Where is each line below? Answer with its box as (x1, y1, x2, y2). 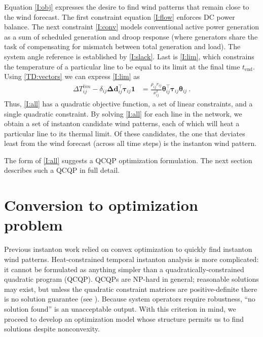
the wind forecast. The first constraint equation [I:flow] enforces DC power (4, 11, 235, 22)
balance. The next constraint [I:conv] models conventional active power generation (4, 21, 259, 32)
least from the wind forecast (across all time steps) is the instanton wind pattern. (4, 138, 257, 148)
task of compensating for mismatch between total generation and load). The (4, 41, 241, 52)
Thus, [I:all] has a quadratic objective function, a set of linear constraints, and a (4, 98, 253, 108)
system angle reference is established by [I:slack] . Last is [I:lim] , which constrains (4, 51, 254, 61)
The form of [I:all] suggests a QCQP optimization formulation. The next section (4, 155, 252, 165)
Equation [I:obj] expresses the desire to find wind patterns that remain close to (4, 2, 249, 12)
